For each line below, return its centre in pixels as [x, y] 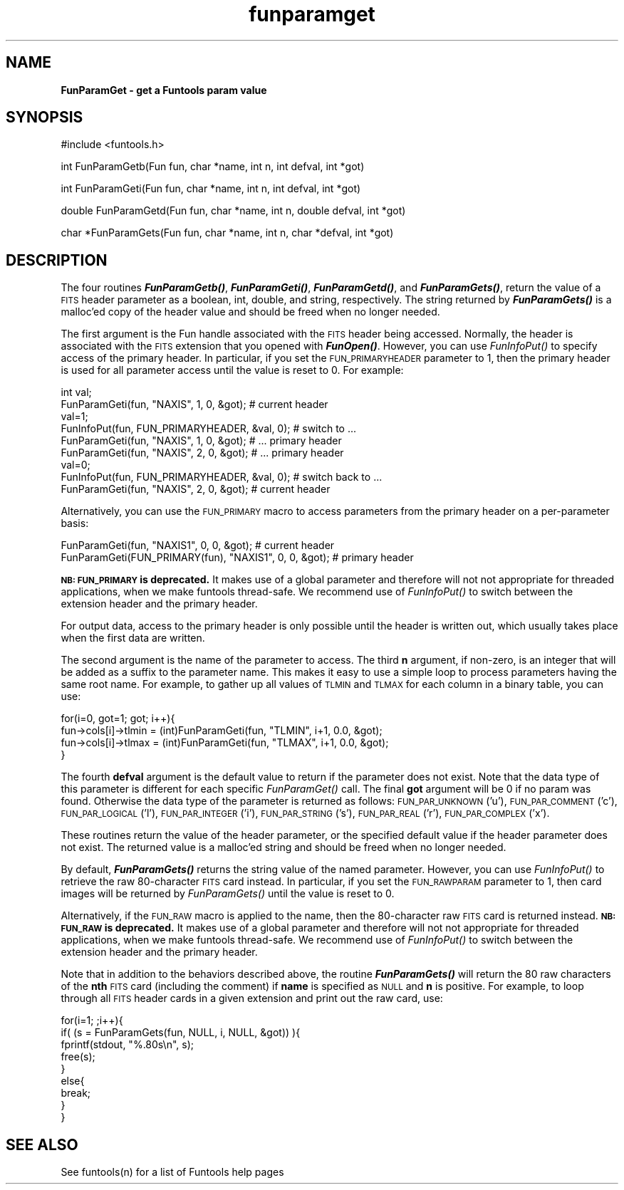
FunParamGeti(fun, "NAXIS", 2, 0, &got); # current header [196, 489]
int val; [76, 392]
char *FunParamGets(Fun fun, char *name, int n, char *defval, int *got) [227, 233]
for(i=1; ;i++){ [92, 1021]
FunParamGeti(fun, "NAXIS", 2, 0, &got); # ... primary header [202, 453]
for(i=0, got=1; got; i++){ [118, 719]
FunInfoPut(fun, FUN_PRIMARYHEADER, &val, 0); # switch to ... [209, 429]
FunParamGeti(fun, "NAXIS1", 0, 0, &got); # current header [198, 546]
